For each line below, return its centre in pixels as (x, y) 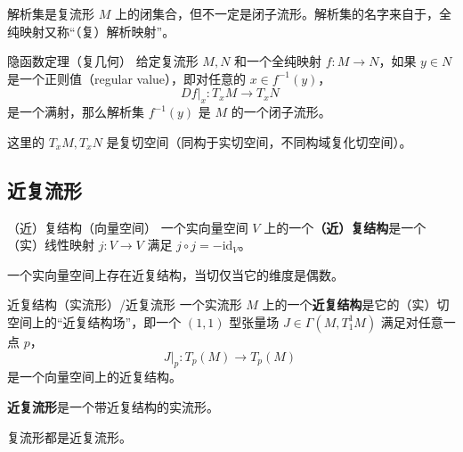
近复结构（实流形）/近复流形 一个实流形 (125, 304)
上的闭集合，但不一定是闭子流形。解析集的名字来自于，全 (283, 13)
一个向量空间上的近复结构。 (100, 377)
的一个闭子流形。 (281, 112)
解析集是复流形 (51, 13)
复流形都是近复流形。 (69, 436)
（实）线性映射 (51, 245)
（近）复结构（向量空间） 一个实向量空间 (128, 227)
